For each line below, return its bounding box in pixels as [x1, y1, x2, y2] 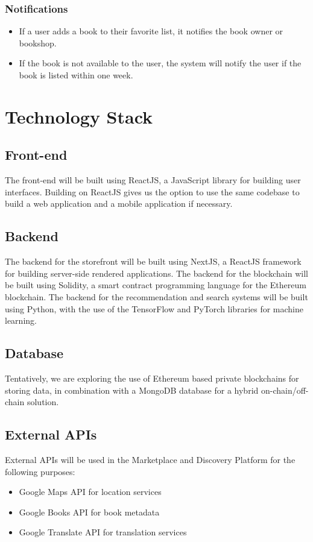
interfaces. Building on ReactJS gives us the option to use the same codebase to [5, 185, 300, 198]
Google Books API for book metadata [19, 505, 160, 518]
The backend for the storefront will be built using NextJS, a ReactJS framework [5, 255, 302, 268]
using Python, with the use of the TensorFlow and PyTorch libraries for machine [5, 302, 304, 315]
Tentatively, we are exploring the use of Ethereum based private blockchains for [5, 371, 299, 384]
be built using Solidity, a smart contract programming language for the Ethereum [5, 279, 306, 291]
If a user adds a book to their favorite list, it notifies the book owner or [19, 25, 283, 37]
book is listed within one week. [19, 69, 133, 81]
